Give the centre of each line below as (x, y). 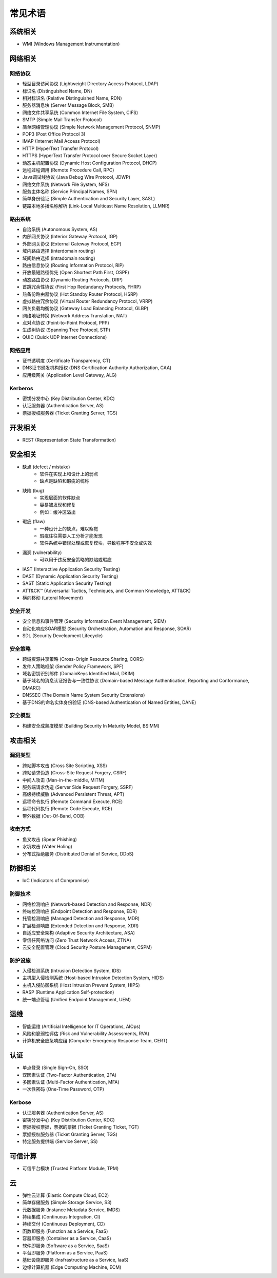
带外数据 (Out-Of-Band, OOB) (54, 816)
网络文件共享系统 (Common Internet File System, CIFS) (80, 112)
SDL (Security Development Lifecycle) (63, 636)
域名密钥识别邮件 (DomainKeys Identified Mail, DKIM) (78, 673)
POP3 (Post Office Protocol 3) (54, 134)
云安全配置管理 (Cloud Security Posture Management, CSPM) (87, 947)
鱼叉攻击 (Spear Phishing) (50, 839)
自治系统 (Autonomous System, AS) (60, 229)
